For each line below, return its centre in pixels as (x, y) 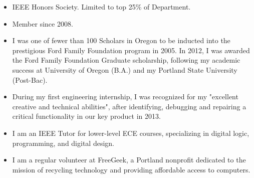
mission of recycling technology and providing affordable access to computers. (131, 169)
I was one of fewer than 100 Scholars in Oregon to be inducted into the (121, 40)
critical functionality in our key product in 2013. (86, 116)
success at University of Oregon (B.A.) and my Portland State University (125, 69)
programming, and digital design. (63, 143)
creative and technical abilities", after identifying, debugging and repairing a (129, 106)
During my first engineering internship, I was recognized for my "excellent (125, 97)
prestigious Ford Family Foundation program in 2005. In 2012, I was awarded (131, 50)
